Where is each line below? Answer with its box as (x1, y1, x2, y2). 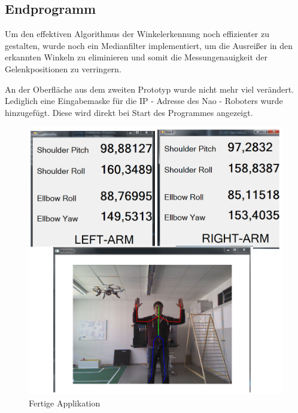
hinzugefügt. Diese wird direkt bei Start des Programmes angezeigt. (5, 106, 253, 118)
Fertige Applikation (29, 397, 101, 409)
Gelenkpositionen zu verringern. (5, 62, 121, 75)
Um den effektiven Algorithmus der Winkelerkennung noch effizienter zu (5, 27, 269, 40)
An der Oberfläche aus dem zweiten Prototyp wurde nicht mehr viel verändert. (5, 82, 294, 95)
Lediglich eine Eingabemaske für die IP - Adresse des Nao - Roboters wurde (5, 94, 283, 107)
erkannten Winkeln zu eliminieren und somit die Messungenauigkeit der (5, 51, 268, 63)
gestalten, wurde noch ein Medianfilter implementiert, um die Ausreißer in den (5, 39, 293, 51)
